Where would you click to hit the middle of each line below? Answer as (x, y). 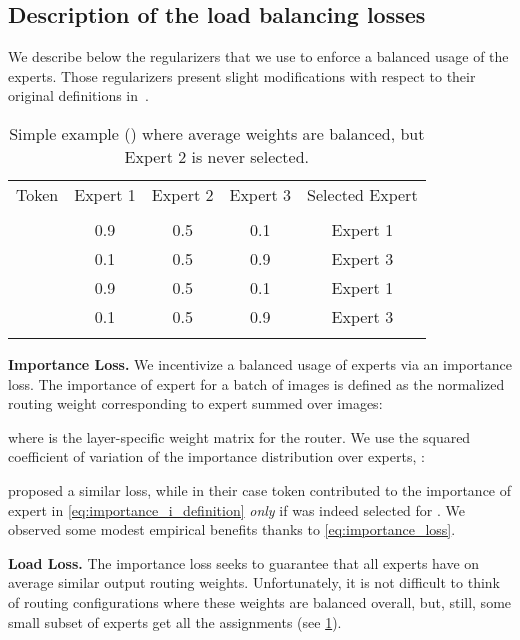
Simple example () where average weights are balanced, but (217, 133)
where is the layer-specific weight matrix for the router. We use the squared (239, 436)
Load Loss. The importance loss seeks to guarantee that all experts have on (244, 562)
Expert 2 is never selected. (217, 156)
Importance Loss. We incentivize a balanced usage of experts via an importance (260, 363)
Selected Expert (362, 194)
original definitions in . (78, 95)
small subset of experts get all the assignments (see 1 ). (175, 621)
